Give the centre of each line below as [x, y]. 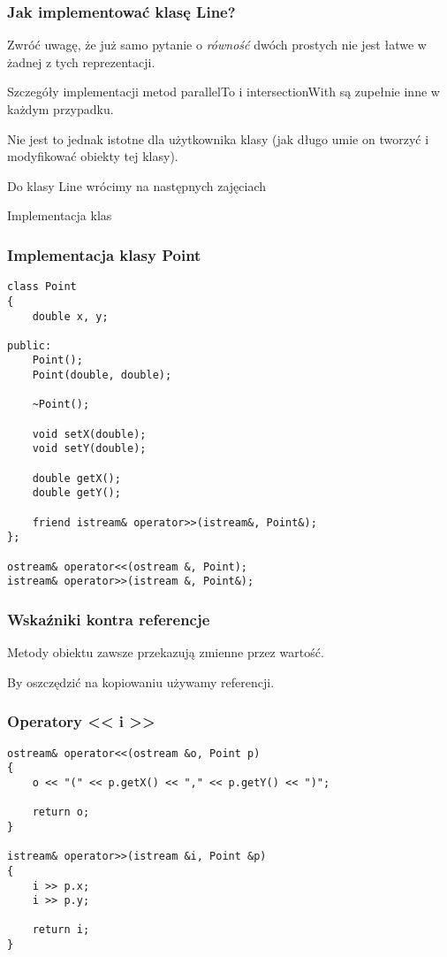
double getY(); [76, 493]
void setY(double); [89, 449]
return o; [61, 812]
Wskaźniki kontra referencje [109, 619]
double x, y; [70, 316]
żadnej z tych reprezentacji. [81, 61]
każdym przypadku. [61, 109]
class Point [42, 287]
